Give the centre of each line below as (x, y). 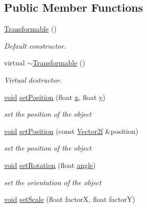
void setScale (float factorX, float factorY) (70, 199)
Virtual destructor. (33, 79)
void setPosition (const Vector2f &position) (71, 131)
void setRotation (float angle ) (50, 165)
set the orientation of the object (53, 182)
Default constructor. (35, 45)
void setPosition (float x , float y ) (55, 97)
